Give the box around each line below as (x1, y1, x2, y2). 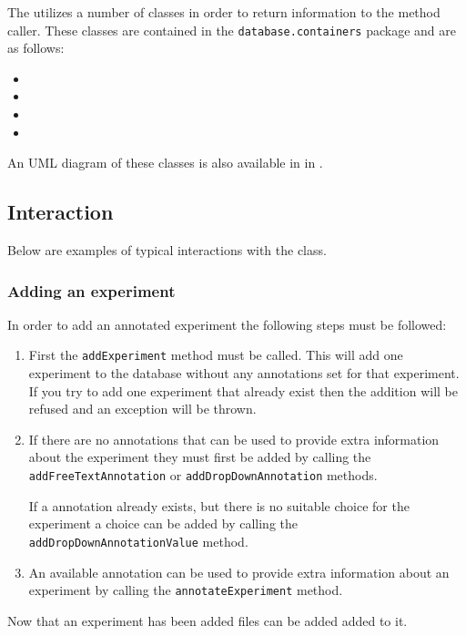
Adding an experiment (7, 279, 176, 302)
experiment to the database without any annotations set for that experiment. (28, 364, 460, 383)
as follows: (7, 38, 65, 57)
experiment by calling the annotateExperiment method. (28, 580, 343, 600)
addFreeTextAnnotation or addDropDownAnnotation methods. (28, 466, 378, 485)
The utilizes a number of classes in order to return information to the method (7, 3, 441, 21)
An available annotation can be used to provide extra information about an (28, 562, 450, 581)
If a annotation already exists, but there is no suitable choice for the (28, 496, 410, 515)
